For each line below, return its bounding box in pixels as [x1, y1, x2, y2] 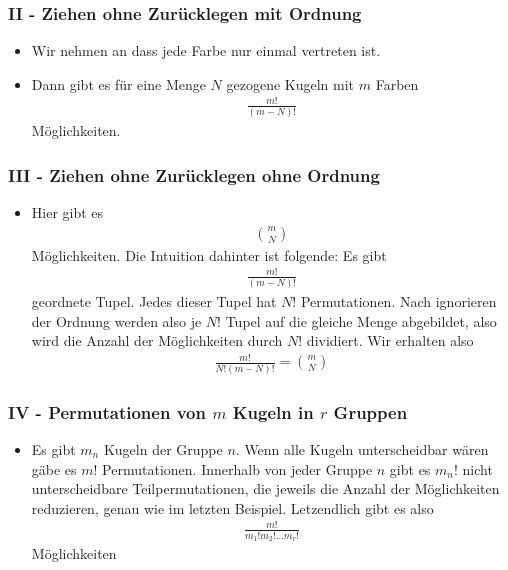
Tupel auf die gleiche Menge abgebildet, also [225, 310, 497, 331]
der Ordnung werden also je [31, 310, 202, 331]
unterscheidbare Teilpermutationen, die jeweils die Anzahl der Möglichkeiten [31, 478, 500, 499]
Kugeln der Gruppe [103, 439, 223, 460]
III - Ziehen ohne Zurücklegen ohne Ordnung [8, 162, 380, 187]
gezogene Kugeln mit [226, 73, 355, 94]
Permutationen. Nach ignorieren [300, 291, 497, 312]
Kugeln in [232, 399, 314, 424]
